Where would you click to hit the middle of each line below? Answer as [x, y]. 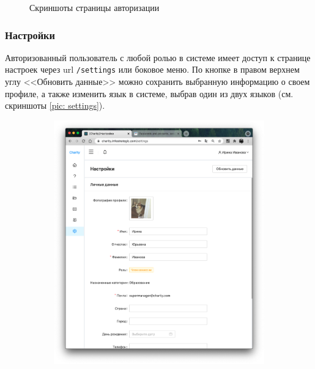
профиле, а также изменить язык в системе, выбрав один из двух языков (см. [149, 93]
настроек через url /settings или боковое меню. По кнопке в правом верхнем [152, 69]
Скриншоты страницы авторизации [94, 7]
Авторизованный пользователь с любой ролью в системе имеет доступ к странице [158, 57]
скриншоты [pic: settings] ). [55, 105]
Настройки [30, 35]
